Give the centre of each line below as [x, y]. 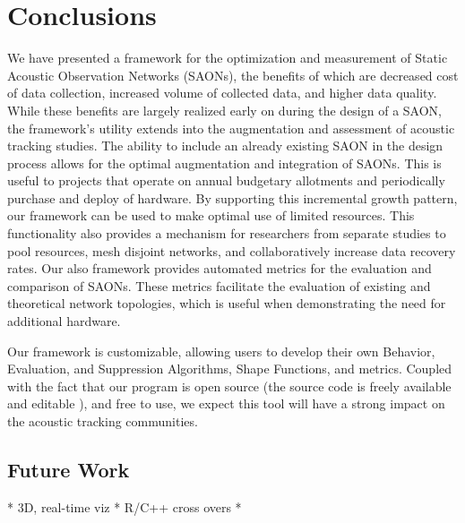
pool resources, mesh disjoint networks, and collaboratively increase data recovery [232, 250]
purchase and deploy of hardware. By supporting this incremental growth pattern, [232, 197]
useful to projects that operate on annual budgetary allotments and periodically [226, 180]
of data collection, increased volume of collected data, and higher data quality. [222, 93]
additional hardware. [64, 321]
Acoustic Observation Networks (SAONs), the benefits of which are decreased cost [233, 75]
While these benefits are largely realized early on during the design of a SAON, [224, 110]
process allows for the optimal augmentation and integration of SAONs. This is [224, 163]
